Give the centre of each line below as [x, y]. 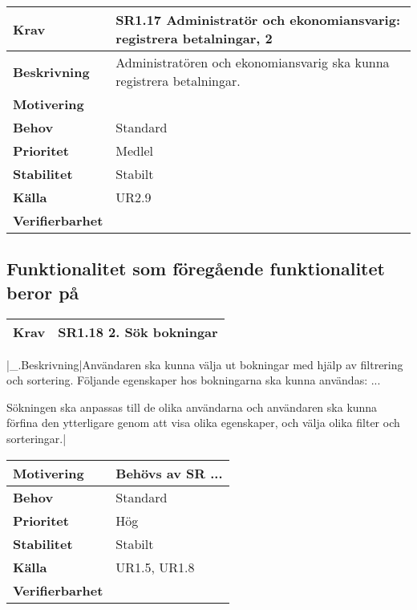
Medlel [134, 150]
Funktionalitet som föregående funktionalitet [196, 268]
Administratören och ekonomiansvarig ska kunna [253, 62]
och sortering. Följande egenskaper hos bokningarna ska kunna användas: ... [194, 380]
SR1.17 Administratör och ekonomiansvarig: [258, 20]
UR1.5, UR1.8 [155, 567]
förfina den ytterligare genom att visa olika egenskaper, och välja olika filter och [203, 423]
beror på [43, 292]
